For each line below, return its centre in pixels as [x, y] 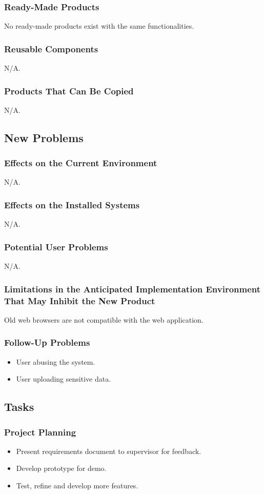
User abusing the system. [56, 361]
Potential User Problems [56, 246]
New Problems [44, 137]
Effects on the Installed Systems [72, 204]
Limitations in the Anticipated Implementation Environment [133, 289]
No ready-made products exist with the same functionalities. [99, 26]
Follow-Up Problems [47, 342]
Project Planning [40, 432]
